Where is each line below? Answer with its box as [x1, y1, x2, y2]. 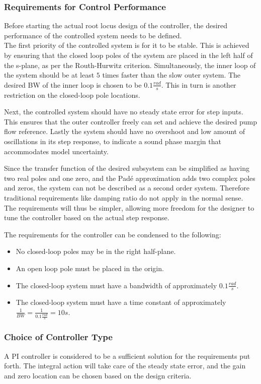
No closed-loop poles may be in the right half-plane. [16, 246, 176, 257]
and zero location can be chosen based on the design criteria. [4, 370, 192, 380]
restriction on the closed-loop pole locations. [4, 89, 140, 100]
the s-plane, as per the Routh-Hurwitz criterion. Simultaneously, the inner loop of [4, 59, 256, 70]
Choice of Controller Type [4, 331, 113, 343]
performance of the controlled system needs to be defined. [4, 30, 182, 40]
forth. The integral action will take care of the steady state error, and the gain [4, 360, 246, 371]
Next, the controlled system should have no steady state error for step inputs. [4, 106, 243, 117]
